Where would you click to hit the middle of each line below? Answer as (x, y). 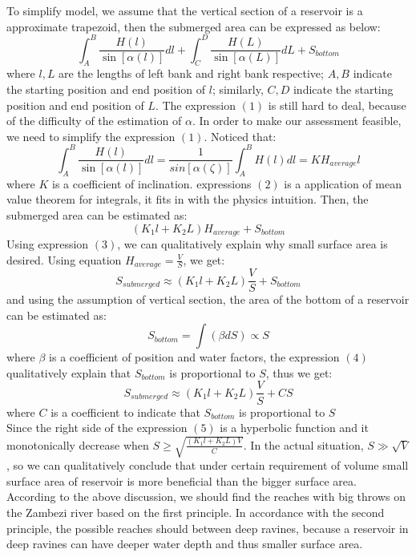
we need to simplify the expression (91, 136)
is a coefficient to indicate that (125, 412)
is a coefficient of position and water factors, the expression (194, 357)
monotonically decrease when (78, 444)
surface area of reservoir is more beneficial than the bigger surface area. (182, 480)
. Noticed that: (240, 136)
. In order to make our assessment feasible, (297, 121)
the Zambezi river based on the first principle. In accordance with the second (196, 513)
